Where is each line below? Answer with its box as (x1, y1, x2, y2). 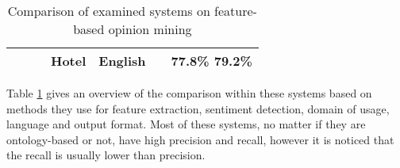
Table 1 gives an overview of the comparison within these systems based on (6, 85, 372, 101)
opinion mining (108, 20, 192, 38)
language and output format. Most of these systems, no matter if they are (6, 116, 366, 132)
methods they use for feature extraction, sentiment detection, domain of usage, (6, 100, 390, 116)
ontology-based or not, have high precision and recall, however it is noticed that (6, 131, 394, 147)
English (98, 52, 146, 70)
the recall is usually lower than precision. (6, 147, 206, 163)
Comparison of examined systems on (7, 2, 210, 20)
